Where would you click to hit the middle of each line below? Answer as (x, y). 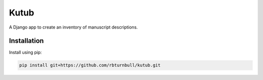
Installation (26, 41)
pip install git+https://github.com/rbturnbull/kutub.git (90, 65)
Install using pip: (26, 52)
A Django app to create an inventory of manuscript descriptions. (74, 27)
